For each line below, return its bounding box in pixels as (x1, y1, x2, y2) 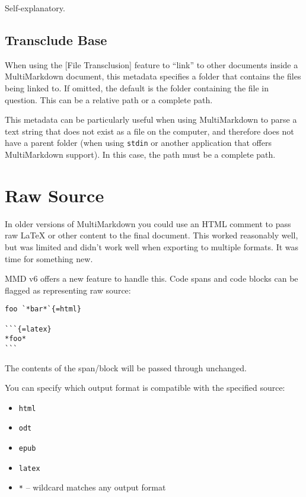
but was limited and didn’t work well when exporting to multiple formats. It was (5, 240, 299, 253)
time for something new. (5, 252, 93, 265)
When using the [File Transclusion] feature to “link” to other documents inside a (5, 58, 298, 71)
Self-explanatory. (5, 2, 65, 14)
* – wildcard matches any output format (18, 481, 166, 493)
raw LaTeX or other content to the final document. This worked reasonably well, (5, 229, 298, 241)
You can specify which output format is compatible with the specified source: (5, 381, 285, 394)
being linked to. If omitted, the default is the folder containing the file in (5, 81, 269, 94)
